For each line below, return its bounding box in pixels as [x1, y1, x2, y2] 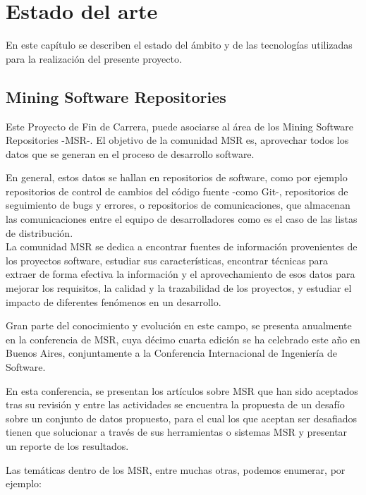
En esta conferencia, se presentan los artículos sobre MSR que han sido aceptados [6, 383, 358, 398]
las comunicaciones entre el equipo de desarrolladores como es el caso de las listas [6, 212, 358, 226]
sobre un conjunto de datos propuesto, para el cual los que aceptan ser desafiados [6, 410, 358, 425]
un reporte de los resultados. [6, 438, 129, 453]
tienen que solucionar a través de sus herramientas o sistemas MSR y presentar [6, 424, 348, 439]
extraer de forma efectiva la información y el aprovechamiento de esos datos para [6, 267, 355, 281]
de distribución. [6, 225, 73, 240]
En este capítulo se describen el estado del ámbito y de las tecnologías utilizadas [6, 37, 353, 52]
